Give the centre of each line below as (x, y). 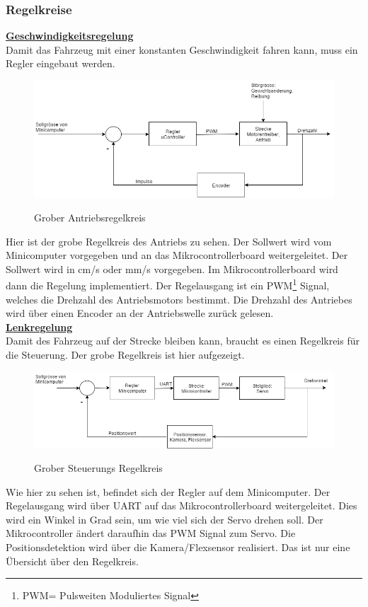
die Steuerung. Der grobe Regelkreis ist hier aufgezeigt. (125, 355)
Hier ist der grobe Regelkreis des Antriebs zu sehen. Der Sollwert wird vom (169, 241)
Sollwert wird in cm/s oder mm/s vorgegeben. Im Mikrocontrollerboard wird (172, 268)
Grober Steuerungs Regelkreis (98, 468)
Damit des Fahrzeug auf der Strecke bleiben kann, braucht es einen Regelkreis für (183, 341)
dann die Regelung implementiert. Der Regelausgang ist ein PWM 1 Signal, (168, 284)
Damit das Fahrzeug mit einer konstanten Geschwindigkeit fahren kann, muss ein (182, 49)
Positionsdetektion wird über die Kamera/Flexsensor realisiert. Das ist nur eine (178, 547)
